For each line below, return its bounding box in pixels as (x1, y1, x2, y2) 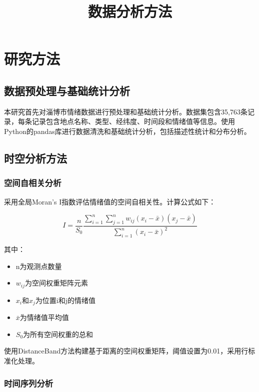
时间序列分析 (4, 376, 53, 389)
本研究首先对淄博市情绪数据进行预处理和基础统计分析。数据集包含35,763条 (4, 106, 247, 116)
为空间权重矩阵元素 (25, 277, 88, 288)
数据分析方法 (87, 1, 172, 21)
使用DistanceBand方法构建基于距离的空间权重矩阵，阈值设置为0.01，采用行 (4, 345, 248, 356)
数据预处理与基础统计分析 (4, 82, 130, 98)
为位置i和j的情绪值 (35, 294, 96, 305)
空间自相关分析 (4, 176, 61, 189)
